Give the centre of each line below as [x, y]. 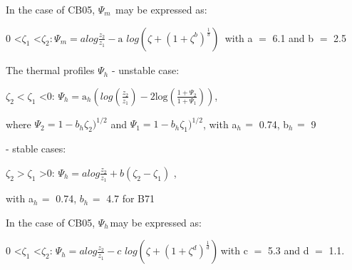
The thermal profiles [50, 70]
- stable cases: [36, 149]
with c [234, 250]
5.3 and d [288, 250]
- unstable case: [145, 70]
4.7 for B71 [131, 198]
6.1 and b [293, 37]
